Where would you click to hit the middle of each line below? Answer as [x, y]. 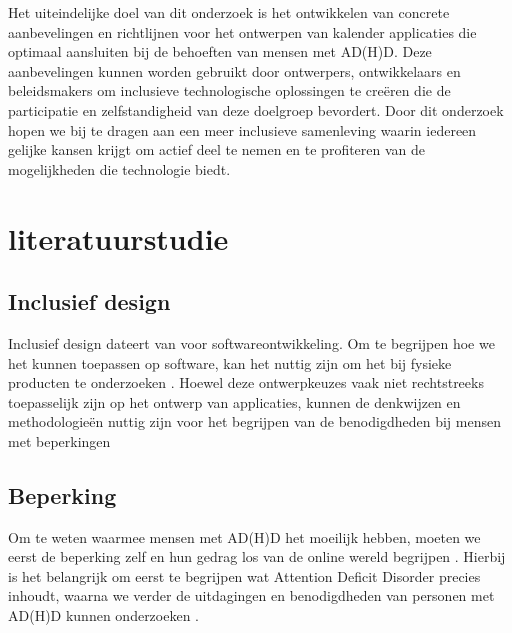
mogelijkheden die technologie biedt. [119, 168]
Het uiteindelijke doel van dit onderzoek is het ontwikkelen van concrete [229, 12]
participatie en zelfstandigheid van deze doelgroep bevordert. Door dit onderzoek [256, 109]
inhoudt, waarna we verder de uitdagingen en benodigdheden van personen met [251, 595]
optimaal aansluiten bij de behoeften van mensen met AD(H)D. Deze [220, 51]
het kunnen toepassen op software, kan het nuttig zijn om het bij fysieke [230, 362]
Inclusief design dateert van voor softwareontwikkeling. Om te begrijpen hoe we [251, 342]
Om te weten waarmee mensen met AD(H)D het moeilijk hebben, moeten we [244, 536]
